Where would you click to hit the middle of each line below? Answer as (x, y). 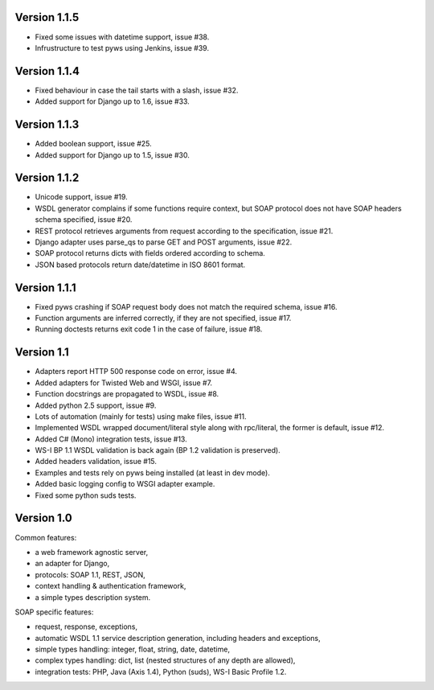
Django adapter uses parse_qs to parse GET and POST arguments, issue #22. (164, 242)
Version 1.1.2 (47, 178)
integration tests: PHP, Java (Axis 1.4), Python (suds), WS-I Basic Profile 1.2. (161, 672)
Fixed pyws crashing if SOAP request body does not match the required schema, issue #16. (186, 306)
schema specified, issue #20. (84, 220)
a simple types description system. (93, 597)
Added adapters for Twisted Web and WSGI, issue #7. (124, 383)
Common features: (46, 537)
